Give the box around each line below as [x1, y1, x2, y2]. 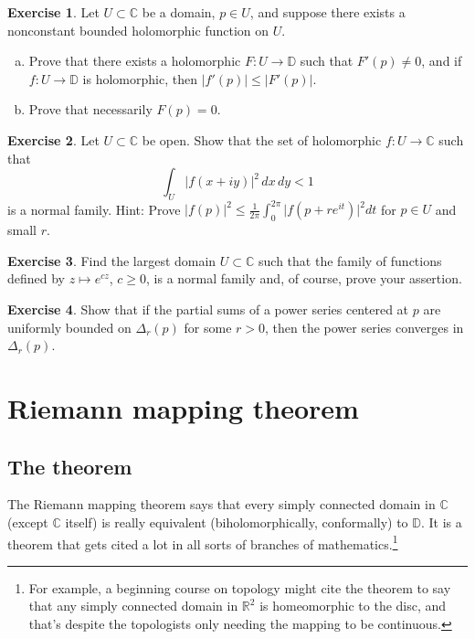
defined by [7, 269, 66, 288]
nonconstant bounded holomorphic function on [7, 20, 269, 39]
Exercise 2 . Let [7, 130, 100, 149]
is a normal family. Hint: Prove [7, 199, 181, 218]
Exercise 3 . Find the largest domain [7, 250, 216, 270]
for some [184, 317, 232, 336]
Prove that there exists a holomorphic [28, 51, 241, 70]
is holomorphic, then [82, 69, 197, 88]
